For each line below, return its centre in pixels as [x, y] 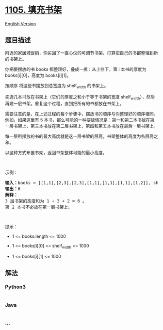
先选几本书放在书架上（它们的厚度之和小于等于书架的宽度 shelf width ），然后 [80, 97]
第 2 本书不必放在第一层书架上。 [39, 207]
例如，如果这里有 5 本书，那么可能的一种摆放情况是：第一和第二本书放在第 [80, 120]
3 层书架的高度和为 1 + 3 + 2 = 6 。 [46, 201]
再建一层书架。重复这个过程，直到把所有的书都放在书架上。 [65, 104]
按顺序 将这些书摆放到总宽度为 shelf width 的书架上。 [57, 86]
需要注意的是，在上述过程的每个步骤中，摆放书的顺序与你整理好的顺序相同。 [81, 114]
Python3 [15, 287]
